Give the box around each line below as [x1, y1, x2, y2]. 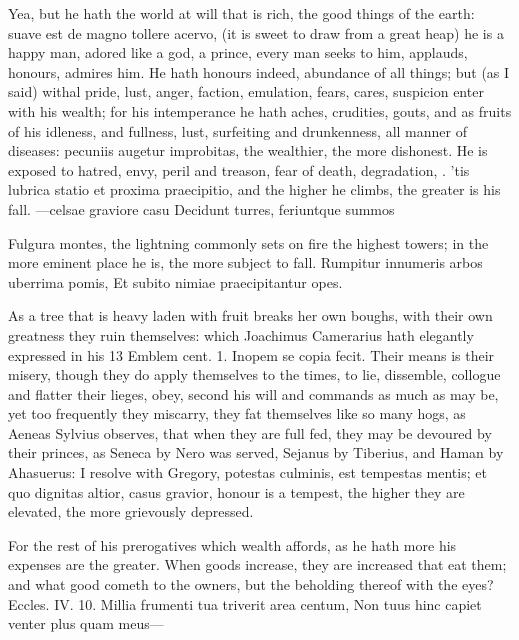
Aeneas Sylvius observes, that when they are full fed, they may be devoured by [8, 422, 492, 443]
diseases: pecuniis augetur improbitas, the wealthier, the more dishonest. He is [8, 140, 488, 161]
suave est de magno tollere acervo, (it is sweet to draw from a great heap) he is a [8, 22, 504, 43]
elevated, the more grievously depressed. [8, 501, 254, 522]
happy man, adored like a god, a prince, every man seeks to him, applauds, [8, 42, 468, 63]
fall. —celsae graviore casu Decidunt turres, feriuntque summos [8, 198, 395, 219]
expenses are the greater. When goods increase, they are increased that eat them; [8, 554, 507, 575]
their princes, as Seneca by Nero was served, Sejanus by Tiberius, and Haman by [8, 442, 504, 463]
